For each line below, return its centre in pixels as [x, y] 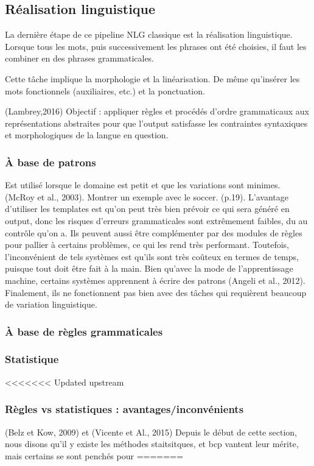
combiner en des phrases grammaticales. [79, 58]
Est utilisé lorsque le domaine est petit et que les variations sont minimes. [143, 185]
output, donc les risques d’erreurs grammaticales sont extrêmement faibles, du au [156, 220]
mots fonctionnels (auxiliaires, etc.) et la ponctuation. [105, 90]
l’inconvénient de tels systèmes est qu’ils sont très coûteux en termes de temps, [152, 256]
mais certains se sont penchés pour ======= [94, 455]
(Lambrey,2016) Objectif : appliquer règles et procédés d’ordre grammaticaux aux [157, 111]
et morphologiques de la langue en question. [87, 135]
